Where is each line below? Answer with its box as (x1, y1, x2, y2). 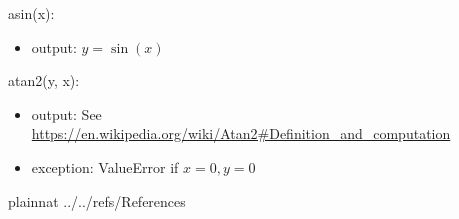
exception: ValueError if (31, 156, 179, 177)
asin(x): (8, 3, 55, 23)
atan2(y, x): (8, 70, 80, 91)
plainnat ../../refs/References (8, 190, 186, 211)
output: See (31, 103, 102, 124)
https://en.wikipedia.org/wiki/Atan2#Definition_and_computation (31, 123, 451, 144)
